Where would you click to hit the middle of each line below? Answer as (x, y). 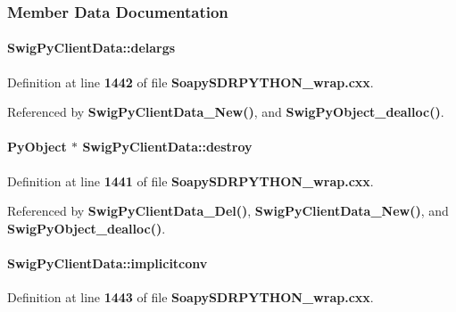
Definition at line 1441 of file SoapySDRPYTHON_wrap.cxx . (191, 181)
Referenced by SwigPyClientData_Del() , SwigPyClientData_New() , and (228, 211)
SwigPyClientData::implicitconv (108, 263)
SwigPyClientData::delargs (91, 48)
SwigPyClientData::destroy (167, 147)
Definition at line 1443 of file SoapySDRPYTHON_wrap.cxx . (191, 297)
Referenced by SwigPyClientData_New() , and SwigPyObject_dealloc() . (226, 112)
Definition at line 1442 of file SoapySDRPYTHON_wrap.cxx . (191, 82)
